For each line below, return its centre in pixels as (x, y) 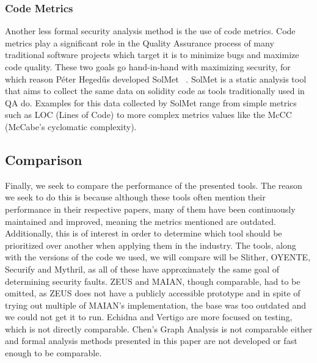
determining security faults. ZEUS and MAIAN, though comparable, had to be (153, 281)
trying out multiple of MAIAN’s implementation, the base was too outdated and (156, 305)
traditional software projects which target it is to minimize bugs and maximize (152, 55)
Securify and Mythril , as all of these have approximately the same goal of (142, 269)
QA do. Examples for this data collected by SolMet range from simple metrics (151, 102)
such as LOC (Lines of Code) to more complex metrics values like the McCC (148, 115)
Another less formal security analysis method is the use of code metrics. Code (150, 31)
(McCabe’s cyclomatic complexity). (71, 126)
